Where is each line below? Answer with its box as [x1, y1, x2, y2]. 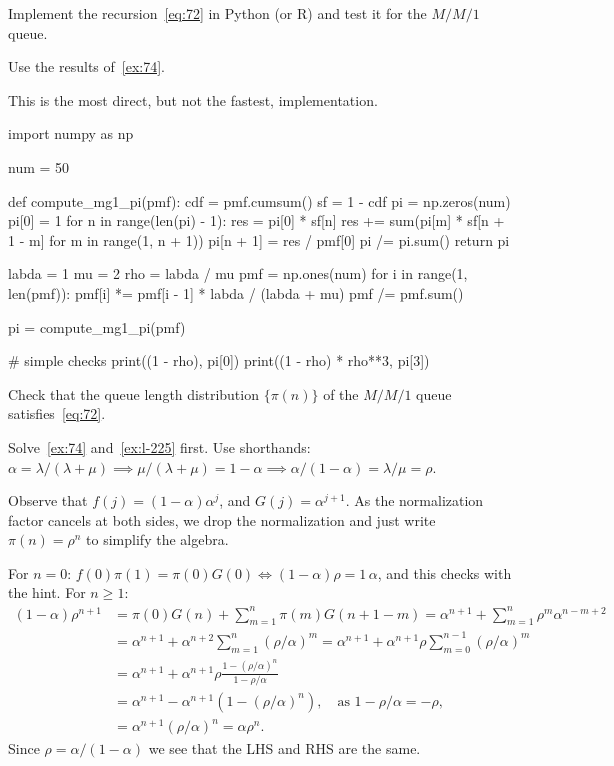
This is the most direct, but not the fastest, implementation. [8, 89, 378, 110]
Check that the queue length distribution [8, 383, 259, 404]
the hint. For [8, 582, 86, 603]
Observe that [8, 490, 88, 511]
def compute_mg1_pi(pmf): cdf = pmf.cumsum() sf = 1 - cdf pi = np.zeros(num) [8, 190, 511, 211]
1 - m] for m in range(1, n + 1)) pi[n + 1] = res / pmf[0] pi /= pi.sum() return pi [8, 229, 510, 250]
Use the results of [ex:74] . [8, 56, 166, 77]
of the [323, 383, 359, 404]
